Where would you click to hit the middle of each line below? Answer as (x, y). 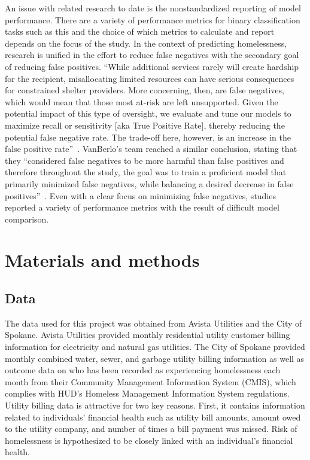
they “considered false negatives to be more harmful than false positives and (145, 160)
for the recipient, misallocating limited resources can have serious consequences (150, 78)
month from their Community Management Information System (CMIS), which (151, 381)
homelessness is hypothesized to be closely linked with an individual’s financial (149, 440)
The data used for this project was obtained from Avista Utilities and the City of (154, 323)
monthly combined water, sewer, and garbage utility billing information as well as (155, 358)
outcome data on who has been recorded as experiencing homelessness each (143, 370)
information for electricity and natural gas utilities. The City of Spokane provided (155, 347)
